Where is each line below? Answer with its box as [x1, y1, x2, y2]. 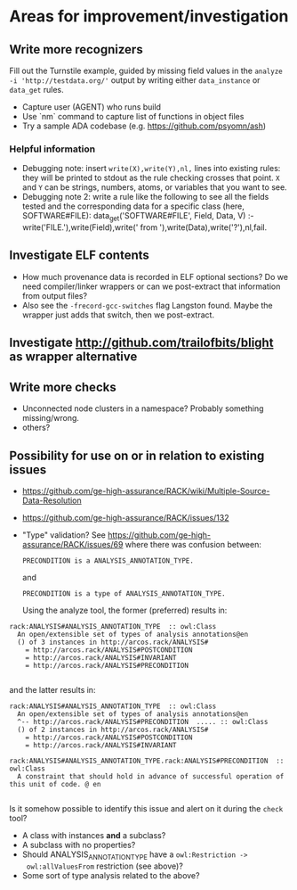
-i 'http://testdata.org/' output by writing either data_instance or [9, 75, 261, 86]
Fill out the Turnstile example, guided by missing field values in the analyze [9, 65, 283, 76]
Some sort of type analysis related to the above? [21, 869, 200, 880]
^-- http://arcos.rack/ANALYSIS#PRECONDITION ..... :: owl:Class [17, 717, 269, 726]
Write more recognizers [9, 42, 144, 57]
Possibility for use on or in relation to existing [9, 448, 265, 463]
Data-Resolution [21, 495, 82, 506]
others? [21, 422, 51, 433]
